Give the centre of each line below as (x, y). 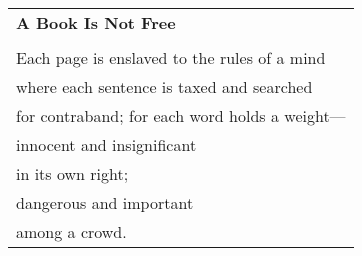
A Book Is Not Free (96, 22)
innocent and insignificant (106, 144)
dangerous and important (105, 202)
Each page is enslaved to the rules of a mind (171, 57)
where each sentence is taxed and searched (164, 86)
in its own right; (72, 173)
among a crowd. (71, 231)
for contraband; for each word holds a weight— (181, 115)
